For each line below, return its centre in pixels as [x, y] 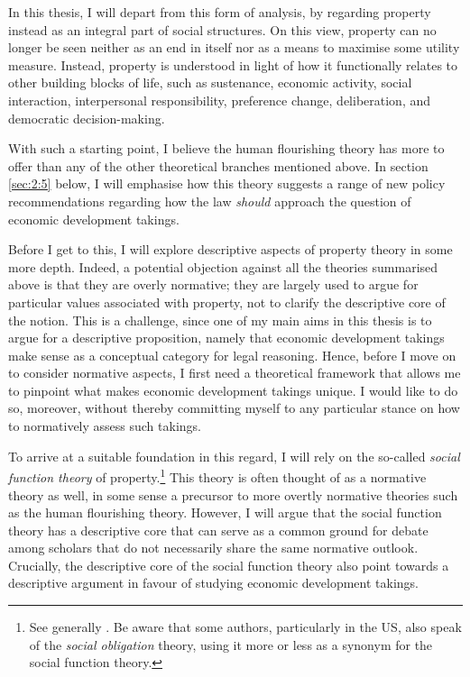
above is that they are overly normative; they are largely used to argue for [213, 284]
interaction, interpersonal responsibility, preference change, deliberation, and [220, 100]
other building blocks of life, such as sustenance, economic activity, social [210, 82]
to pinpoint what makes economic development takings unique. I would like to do [233, 390]
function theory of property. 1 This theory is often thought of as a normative [217, 476]
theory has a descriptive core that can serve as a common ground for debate [218, 530]
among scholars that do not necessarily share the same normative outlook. [213, 548]
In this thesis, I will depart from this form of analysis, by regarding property [220, 12]
